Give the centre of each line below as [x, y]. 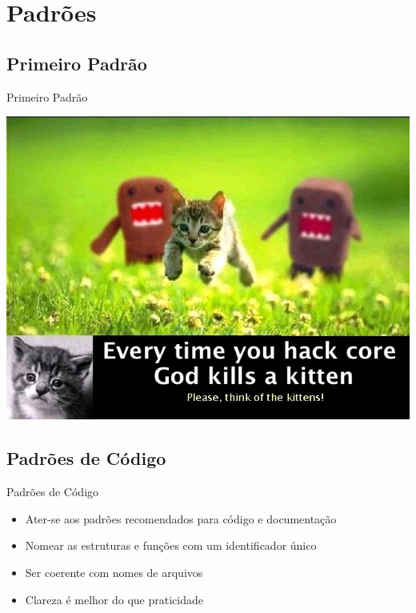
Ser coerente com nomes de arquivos [114, 572]
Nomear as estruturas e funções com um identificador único [171, 545]
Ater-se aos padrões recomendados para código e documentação [181, 518]
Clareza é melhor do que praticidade [114, 599]
